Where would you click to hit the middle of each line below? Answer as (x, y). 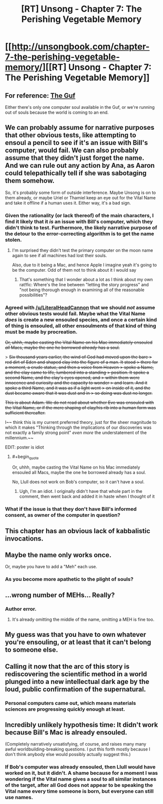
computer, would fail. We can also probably (72, 150)
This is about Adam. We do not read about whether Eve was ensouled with (80, 402)
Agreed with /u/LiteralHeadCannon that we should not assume (80, 308)
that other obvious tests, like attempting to (71, 135)
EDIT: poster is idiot (25, 447)
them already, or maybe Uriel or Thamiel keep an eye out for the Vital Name (81, 197)
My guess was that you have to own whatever (76, 635)
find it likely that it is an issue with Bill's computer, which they (79, 221)
